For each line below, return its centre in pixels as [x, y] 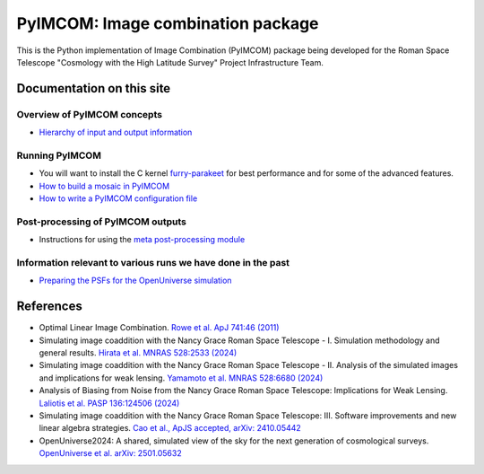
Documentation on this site [94, 88]
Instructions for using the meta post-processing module [142, 240]
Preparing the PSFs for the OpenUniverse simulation [135, 281]
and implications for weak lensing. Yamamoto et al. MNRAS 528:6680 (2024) [181, 378]
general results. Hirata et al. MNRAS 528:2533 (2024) [138, 352]
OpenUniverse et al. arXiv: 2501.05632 [111, 453]
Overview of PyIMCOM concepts [90, 114]
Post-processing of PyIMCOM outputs [102, 222]
